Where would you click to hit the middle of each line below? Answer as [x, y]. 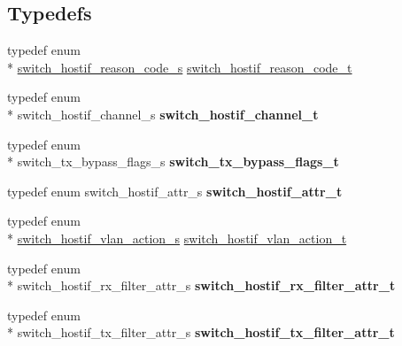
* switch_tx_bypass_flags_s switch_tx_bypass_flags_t [173, 161]
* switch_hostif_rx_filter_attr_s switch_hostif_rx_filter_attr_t [201, 285]
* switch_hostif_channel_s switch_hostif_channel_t [163, 114]
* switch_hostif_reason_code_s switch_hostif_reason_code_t [180, 67]
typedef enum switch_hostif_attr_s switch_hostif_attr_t [175, 191]
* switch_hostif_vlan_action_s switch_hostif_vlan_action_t [177, 238]
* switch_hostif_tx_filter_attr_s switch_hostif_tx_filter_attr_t [201, 332]
